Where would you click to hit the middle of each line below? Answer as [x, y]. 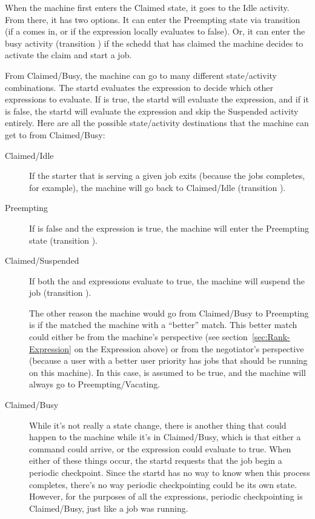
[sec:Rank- [271, 337]
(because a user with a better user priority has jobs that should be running [168, 360]
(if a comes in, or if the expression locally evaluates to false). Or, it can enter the [155, 31]
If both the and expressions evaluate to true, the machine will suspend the [167, 280]
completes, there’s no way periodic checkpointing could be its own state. [163, 484]
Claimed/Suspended [42, 260]
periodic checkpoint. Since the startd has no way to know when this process [170, 472]
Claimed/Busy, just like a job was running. [109, 508]
